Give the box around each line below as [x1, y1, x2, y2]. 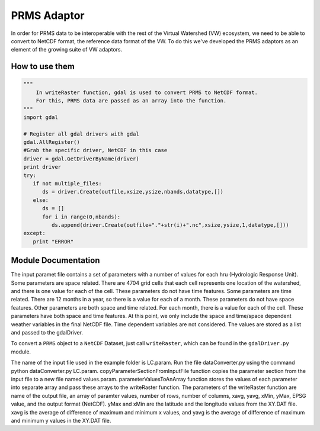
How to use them [11, 62, 75, 72]
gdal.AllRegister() [23, 139, 80, 146]
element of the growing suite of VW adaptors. [11, 46, 123, 53]
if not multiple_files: [33, 181, 102, 187]
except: [23, 230, 46, 237]
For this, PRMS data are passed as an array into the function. [36, 98, 227, 104]
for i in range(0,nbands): [42, 213, 121, 220]
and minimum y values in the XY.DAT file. [11, 417, 111, 424]
